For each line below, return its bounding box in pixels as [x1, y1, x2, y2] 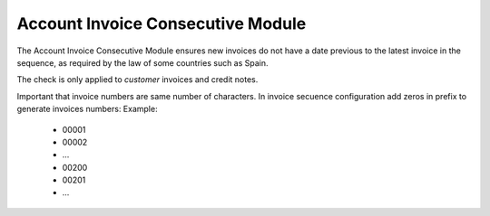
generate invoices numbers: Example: [16, 104, 158, 115]
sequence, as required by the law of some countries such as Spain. [16, 57, 269, 68]
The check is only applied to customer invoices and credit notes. [16, 74, 259, 85]
